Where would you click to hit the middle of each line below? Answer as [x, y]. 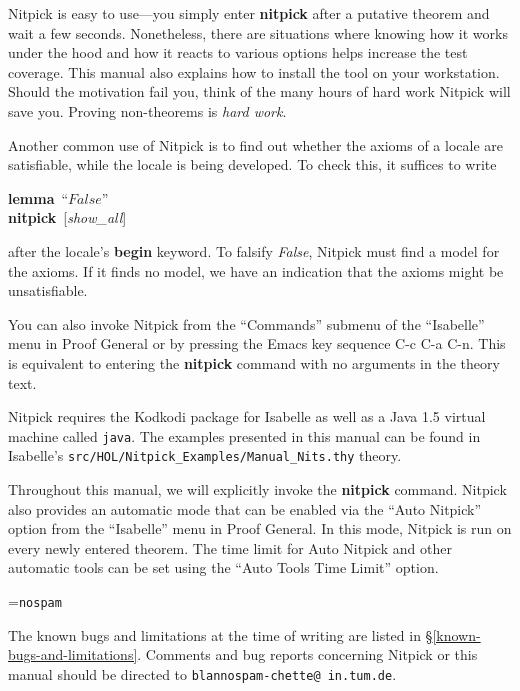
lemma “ [38, 197]
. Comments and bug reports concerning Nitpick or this [307, 654]
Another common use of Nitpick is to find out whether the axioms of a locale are [255, 144]
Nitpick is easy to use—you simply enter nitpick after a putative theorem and [249, 13]
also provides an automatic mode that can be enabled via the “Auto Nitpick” [245, 508]
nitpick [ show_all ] [67, 217]
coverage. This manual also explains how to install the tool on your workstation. [254, 71]
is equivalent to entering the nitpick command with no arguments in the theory [254, 362]
